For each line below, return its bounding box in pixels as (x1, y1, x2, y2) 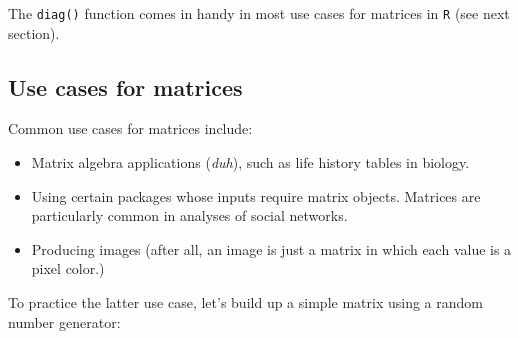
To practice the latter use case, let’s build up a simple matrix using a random (8, 292, 483, 313)
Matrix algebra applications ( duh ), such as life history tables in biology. (31, 152, 470, 173)
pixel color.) (31, 258, 105, 279)
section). (8, 22, 60, 43)
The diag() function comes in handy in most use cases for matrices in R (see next (8, 3, 510, 23)
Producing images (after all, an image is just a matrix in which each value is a (31, 238, 512, 259)
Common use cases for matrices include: (8, 118, 253, 139)
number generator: (8, 311, 121, 332)
